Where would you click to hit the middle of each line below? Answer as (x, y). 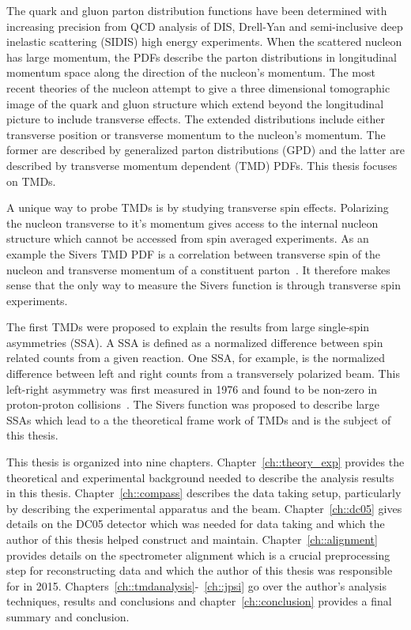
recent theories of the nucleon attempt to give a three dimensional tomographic (198, 87)
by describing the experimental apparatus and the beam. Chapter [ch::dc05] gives (204, 508)
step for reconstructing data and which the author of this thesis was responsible (200, 570)
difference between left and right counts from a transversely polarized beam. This (203, 373)
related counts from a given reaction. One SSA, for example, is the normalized (196, 358)
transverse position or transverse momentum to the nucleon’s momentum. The (196, 134)
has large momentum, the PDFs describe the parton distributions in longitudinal (202, 57)
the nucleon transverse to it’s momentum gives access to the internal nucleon (192, 223)
